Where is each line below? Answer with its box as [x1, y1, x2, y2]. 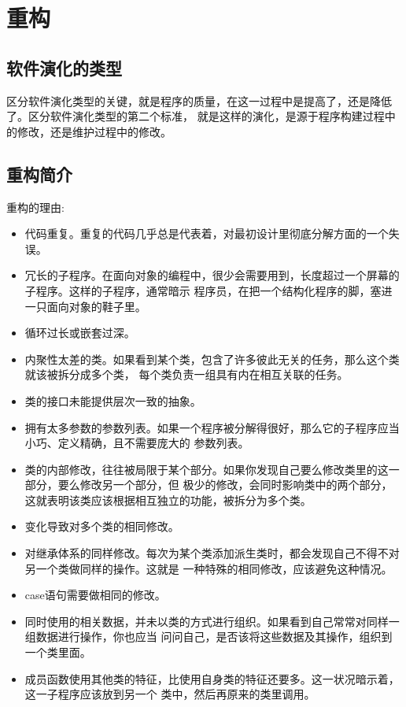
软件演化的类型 [6, 55, 122, 80]
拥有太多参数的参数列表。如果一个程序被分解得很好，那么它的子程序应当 [24, 419, 400, 435]
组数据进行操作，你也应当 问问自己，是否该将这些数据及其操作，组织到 [24, 628, 393, 645]
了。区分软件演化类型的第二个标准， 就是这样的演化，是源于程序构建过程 [6, 108, 385, 124]
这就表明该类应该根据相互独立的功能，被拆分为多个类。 [24, 491, 312, 508]
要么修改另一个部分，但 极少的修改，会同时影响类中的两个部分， [57, 476, 393, 493]
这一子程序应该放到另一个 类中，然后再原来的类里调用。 [24, 686, 316, 702]
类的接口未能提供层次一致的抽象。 [24, 392, 201, 409]
